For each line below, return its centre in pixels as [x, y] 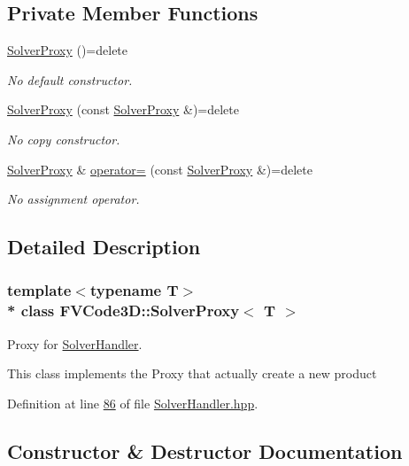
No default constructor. [70, 79]
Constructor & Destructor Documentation [205, 450]
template [39, 290]
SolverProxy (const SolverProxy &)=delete [123, 109]
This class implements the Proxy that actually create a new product [192, 373]
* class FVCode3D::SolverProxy [123, 311]
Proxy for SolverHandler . [75, 343]
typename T [134, 290]
